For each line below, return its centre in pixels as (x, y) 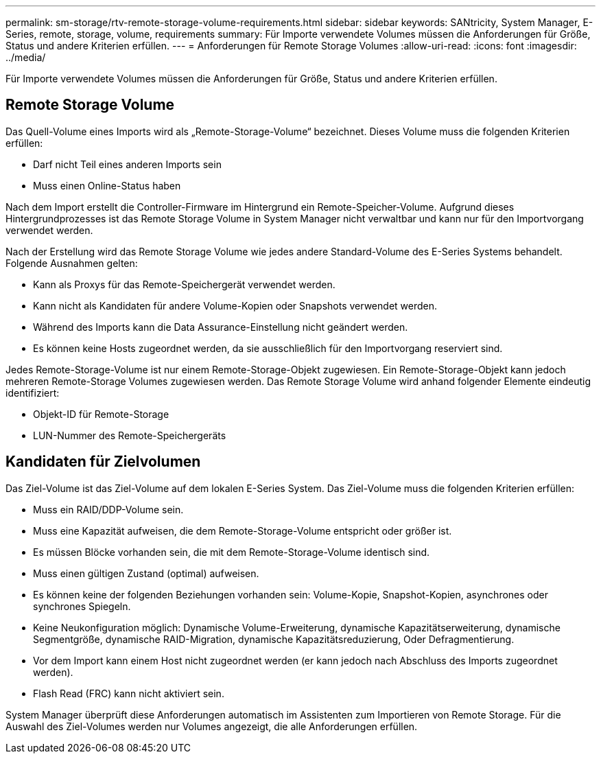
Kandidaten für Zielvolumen (103, 462)
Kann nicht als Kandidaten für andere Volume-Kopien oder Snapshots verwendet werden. (235, 305)
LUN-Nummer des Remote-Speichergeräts (130, 435)
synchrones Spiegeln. (82, 606)
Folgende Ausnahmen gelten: (72, 263)
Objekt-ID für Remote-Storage (101, 414)
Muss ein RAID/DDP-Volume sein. (108, 509)
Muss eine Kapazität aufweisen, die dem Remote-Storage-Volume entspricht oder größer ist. (243, 530)
